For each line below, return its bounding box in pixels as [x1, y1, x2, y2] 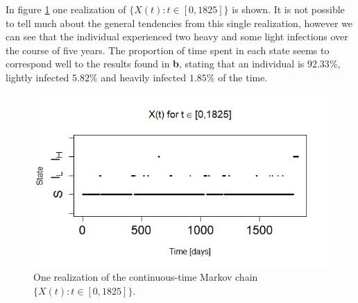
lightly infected [6, 69, 69, 84]
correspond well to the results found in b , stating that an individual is [6, 56, 305, 71]
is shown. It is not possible [232, 2, 345, 16]
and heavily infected [101, 69, 187, 84]
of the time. [218, 69, 268, 84]
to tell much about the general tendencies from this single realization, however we [6, 15, 353, 30]
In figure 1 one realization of [6, 2, 126, 16]
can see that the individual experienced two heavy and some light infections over [6, 29, 348, 44]
